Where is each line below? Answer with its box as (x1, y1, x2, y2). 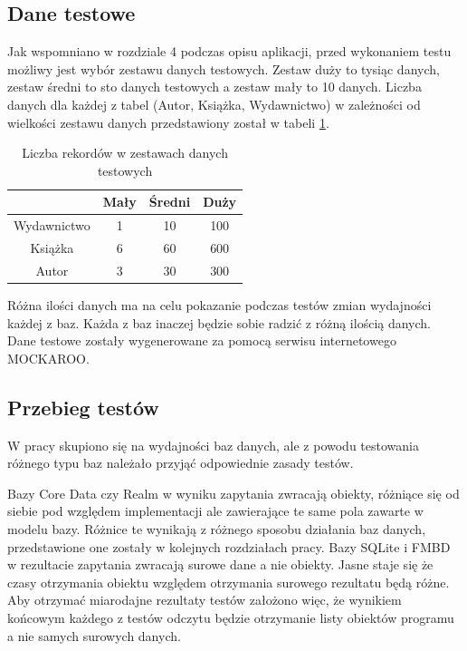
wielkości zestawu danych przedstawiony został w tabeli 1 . (7, 112, 329, 131)
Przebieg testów (7, 393, 159, 421)
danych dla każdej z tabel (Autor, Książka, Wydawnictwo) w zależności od (7, 94, 421, 113)
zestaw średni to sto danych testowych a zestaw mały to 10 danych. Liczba (7, 77, 422, 96)
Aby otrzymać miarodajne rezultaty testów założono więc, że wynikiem (7, 590, 402, 609)
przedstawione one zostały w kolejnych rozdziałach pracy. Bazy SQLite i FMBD (7, 537, 451, 556)
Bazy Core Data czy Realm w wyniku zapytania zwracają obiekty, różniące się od (7, 483, 460, 502)
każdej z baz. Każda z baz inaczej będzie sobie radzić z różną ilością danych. (7, 313, 432, 332)
